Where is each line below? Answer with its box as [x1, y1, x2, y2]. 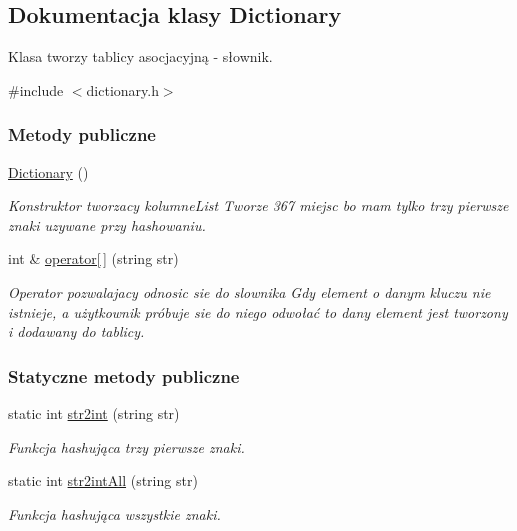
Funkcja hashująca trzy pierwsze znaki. [8, 436, 245, 457]
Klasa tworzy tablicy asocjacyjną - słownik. [8, 46, 273, 67]
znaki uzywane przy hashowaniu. [8, 214, 206, 235]
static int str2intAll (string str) [8, 470, 198, 491]
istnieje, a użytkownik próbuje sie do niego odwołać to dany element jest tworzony [8, 301, 508, 322]
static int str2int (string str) [8, 402, 180, 423]
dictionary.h [86, 79, 159, 100]
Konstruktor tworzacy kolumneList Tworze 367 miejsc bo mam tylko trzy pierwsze [8, 195, 509, 216]
